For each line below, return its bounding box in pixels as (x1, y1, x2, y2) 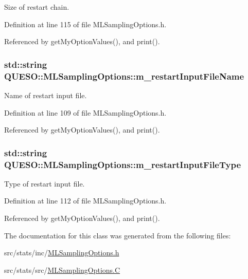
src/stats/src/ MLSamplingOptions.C (4, 264, 120, 275)
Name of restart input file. (4, 89, 87, 100)
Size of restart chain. (4, 2, 69, 12)
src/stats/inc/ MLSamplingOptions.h (4, 247, 119, 258)
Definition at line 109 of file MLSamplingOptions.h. (4, 107, 167, 118)
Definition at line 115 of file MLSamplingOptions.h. (4, 18, 167, 29)
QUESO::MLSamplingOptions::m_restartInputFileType (4, 158, 241, 171)
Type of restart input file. (4, 178, 85, 189)
